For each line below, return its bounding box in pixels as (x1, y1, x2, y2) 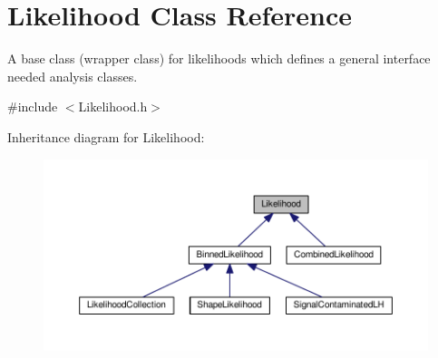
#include (7, 97, 58, 116)
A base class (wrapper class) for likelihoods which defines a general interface (7, 49, 431, 68)
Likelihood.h (78, 97, 148, 116)
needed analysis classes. (7, 66, 138, 85)
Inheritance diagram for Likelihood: (7, 127, 205, 146)
